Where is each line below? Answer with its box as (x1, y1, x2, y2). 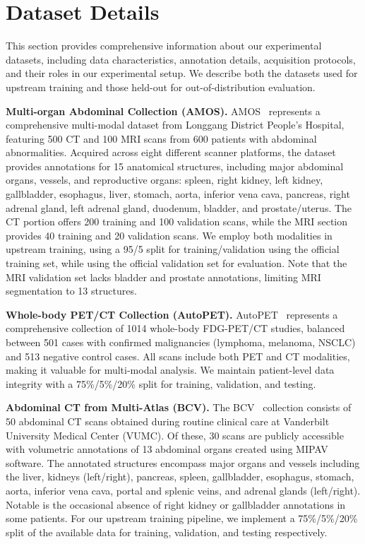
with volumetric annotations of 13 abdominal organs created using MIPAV (6, 442, 328, 456)
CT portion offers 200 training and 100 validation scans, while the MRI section (6, 214, 348, 229)
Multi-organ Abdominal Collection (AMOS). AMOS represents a (6, 103, 321, 118)
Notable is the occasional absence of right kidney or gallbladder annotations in (6, 497, 346, 512)
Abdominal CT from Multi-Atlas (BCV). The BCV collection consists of (6, 400, 352, 415)
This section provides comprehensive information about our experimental (6, 38, 322, 53)
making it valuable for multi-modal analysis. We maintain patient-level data (6, 362, 335, 377)
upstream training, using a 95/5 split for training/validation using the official (6, 242, 340, 256)
